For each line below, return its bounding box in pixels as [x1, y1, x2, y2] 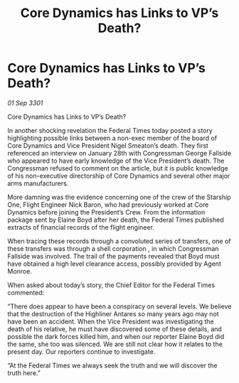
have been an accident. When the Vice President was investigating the [7, 317, 215, 325]
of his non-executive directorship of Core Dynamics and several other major [7, 171, 230, 180]
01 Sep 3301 [7, 98, 43, 107]
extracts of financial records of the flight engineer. [7, 222, 155, 232]
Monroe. [7, 266, 32, 275]
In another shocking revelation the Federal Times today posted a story [7, 126, 213, 134]
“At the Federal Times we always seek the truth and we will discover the [7, 361, 218, 369]
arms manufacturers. [7, 179, 69, 188]
